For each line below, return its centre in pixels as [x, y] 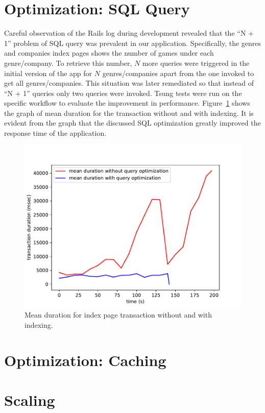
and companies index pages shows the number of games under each [109, 53]
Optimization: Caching [85, 360]
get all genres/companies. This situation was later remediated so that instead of [129, 83]
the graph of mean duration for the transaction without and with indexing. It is [129, 113]
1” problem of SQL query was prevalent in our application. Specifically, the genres [133, 43]
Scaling [30, 400]
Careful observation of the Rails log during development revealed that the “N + [129, 33]
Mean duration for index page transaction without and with [118, 315]
